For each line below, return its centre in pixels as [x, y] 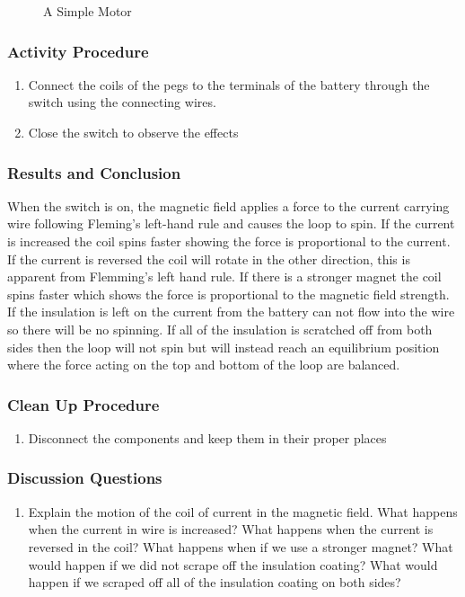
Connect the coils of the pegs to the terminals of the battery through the [229, 84]
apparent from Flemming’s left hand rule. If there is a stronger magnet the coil [224, 276]
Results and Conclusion [94, 172]
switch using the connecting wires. [122, 102]
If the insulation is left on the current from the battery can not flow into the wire [231, 312]
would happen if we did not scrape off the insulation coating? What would [233, 564]
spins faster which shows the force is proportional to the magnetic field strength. [228, 294]
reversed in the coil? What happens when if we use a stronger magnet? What [241, 546]
